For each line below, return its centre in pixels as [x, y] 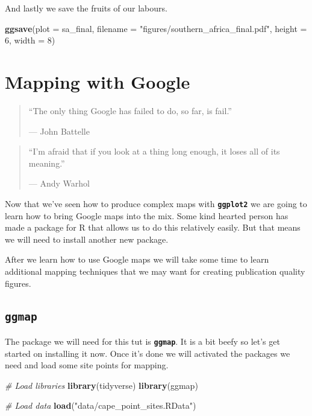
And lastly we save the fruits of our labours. [86, 8]
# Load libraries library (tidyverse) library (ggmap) [101, 385]
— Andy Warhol [59, 183]
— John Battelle [59, 131]
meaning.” [47, 163]
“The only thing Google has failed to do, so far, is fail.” [130, 110]
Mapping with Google [98, 81]
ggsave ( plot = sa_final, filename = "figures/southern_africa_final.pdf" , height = [156, 28]
